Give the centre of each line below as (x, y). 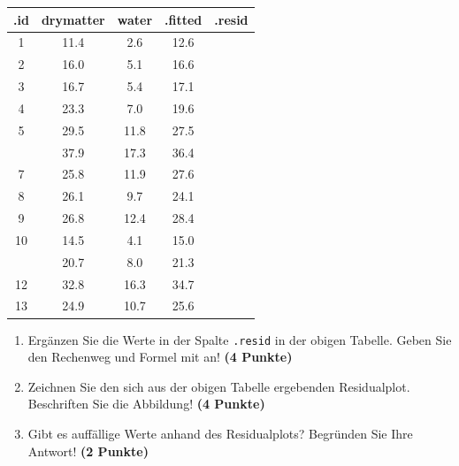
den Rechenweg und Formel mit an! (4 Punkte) (160, 357)
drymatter (73, 19)
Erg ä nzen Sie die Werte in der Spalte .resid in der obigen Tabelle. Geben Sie (240, 339)
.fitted (184, 19)
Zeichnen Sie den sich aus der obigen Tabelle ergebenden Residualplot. (219, 386)
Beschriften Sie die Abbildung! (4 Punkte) (146, 404)
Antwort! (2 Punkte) (88, 451)
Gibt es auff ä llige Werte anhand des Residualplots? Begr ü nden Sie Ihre (220, 433)
